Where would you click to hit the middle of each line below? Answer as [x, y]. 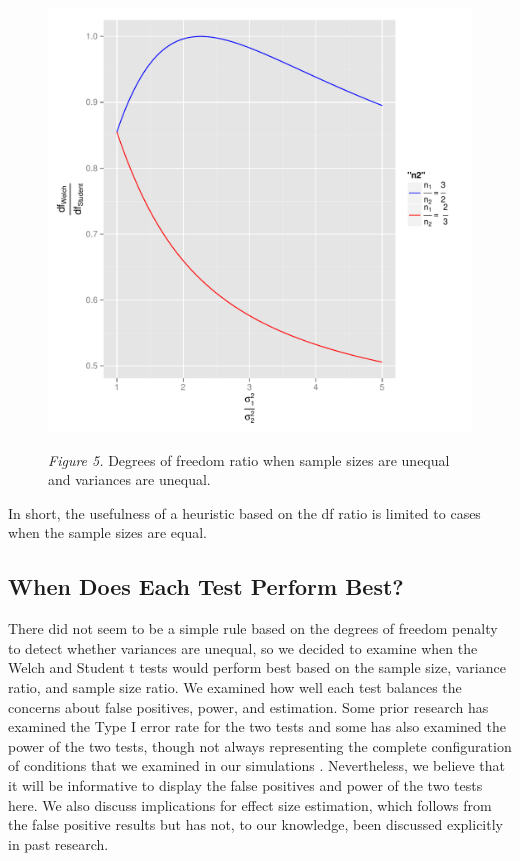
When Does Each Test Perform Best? [206, 586]
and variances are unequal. [129, 479]
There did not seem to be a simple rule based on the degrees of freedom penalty [253, 628]
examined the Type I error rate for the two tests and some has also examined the [257, 726]
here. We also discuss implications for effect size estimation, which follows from [250, 804]
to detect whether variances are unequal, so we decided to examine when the [243, 647]
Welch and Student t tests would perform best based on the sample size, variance [257, 667]
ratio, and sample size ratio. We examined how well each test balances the [235, 686]
